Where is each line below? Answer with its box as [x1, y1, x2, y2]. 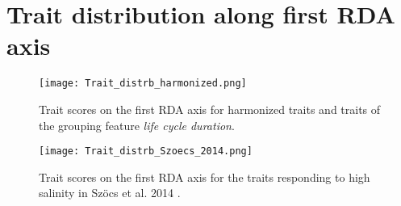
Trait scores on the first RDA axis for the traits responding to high [39, 168, 370, 185]
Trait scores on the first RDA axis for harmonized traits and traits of [39, 100, 381, 117]
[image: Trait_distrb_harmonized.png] [39, 78, 247, 90]
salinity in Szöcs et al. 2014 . [39, 184, 181, 201]
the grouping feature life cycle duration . [39, 116, 235, 133]
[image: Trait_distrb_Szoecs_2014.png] [39, 145, 253, 158]
